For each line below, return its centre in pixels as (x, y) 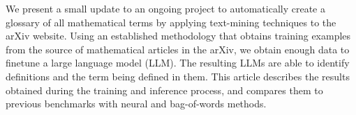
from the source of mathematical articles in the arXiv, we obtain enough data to (178, 49)
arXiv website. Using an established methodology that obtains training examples (178, 36)
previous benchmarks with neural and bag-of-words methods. (136, 104)
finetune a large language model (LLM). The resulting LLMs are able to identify (178, 63)
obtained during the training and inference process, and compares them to (164, 90)
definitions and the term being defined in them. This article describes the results (178, 76)
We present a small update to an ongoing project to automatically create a (165, 8)
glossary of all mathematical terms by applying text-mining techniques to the (171, 22)
